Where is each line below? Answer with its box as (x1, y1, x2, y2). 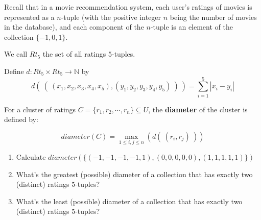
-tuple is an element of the (150, 21, 233, 32)
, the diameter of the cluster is (148, 104, 248, 114)
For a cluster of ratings (4, 104, 76, 114)
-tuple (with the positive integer (61, 11, 161, 22)
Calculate (16, 152, 46, 162)
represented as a (4, 11, 55, 22)
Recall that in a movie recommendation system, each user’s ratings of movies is (4, 2, 252, 12)
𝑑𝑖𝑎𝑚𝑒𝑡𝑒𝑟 (61, 133, 90, 140)
